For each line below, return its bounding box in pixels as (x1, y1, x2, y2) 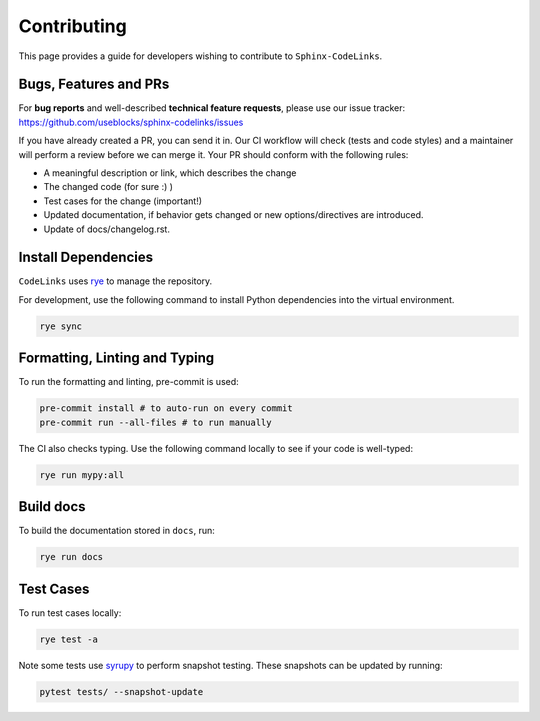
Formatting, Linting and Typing (18, 350, 215, 367)
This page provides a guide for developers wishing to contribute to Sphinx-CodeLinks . (18, 50, 383, 62)
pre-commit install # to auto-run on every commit (39, 403, 294, 414)
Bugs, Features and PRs (18, 76, 170, 93)
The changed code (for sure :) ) (43, 181, 174, 193)
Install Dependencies (18, 249, 154, 266)
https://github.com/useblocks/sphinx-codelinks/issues (18, 116, 244, 128)
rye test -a (39, 633, 99, 645)
